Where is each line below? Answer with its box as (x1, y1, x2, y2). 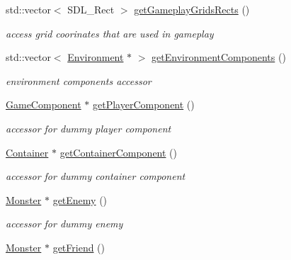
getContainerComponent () (59, 145, 178, 159)
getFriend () (52, 239, 105, 254)
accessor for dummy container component (6, 169, 186, 183)
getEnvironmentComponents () (152, 50, 286, 64)
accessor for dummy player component (6, 120, 171, 135)
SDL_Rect (67, 2, 115, 16)
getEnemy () (52, 192, 108, 207)
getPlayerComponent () (93, 97, 195, 112)
